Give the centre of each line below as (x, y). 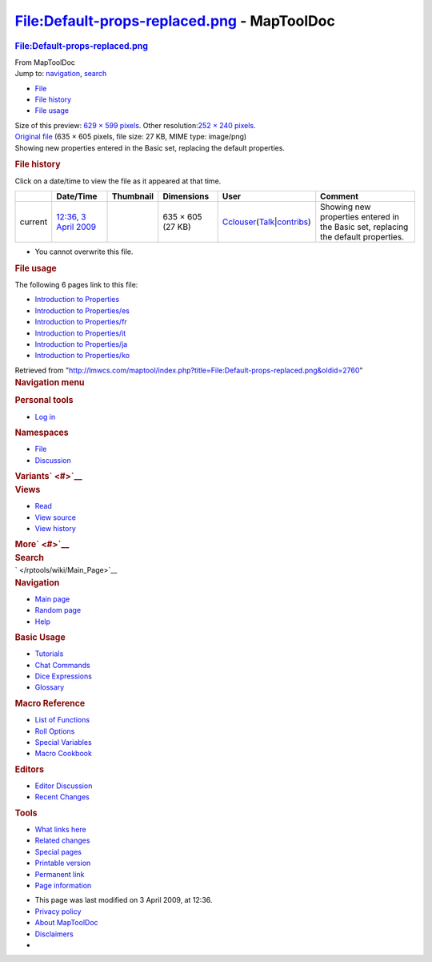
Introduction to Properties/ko (82, 356)
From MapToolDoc (45, 62)
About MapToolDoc (67, 923)
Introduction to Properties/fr (81, 322)
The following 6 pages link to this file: (76, 285)
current (34, 222)
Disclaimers (54, 934)
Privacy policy (58, 911)
